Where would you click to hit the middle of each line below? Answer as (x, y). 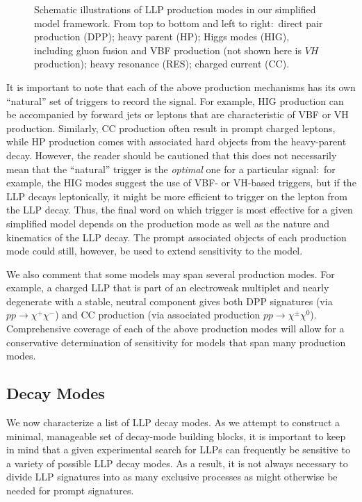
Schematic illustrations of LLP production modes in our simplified (175, 9)
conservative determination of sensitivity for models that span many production (176, 342)
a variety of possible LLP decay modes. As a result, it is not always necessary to (177, 463)
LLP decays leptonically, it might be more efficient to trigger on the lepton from (177, 196)
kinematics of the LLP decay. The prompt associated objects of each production (176, 237)
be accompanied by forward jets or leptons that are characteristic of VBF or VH (178, 114)
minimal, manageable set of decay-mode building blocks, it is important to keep (176, 436)
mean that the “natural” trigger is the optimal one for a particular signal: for (171, 169)
